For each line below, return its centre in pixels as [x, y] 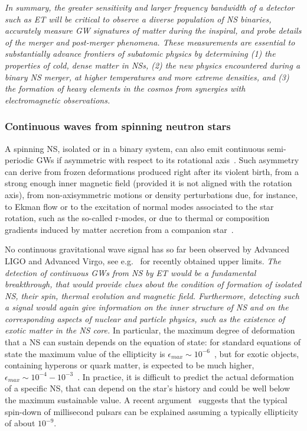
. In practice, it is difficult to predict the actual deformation [186, 376]
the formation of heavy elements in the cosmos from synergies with [125, 88]
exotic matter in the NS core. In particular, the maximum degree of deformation [150, 330]
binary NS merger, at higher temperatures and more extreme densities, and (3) [147, 77]
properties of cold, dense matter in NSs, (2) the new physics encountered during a [153, 65]
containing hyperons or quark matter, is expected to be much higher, [130, 365]
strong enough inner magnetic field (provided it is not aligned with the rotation [148, 183]
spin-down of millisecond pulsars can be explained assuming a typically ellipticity [152, 411]
